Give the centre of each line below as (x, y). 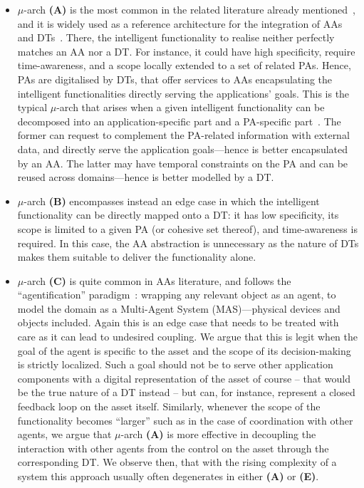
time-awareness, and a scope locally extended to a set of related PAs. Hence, (184, 65)
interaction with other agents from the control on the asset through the (173, 448)
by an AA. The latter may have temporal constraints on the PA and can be (183, 163)
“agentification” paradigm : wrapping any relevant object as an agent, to (177, 295)
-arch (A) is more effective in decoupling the (218, 434)
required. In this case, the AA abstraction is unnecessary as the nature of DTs (188, 243)
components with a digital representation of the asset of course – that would (184, 378)
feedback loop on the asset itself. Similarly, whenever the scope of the (169, 406)
